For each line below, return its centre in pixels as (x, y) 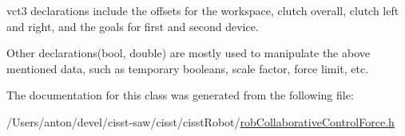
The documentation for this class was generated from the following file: (180, 95)
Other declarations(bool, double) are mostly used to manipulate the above (188, 53)
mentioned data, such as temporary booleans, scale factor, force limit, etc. (188, 68)
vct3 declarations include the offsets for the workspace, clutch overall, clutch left (203, 10)
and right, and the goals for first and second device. (133, 26)
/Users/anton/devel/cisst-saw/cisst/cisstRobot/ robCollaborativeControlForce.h (201, 121)
